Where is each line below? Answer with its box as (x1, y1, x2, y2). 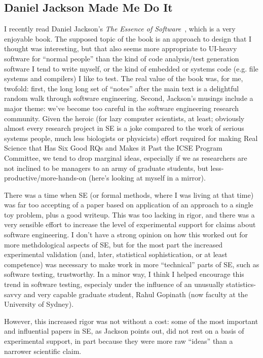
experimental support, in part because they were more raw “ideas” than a (4, 336, 233, 346)
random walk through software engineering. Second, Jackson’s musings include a (4, 93, 253, 103)
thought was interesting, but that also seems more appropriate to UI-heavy (4, 43, 237, 54)
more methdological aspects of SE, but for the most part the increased (4, 239, 223, 249)
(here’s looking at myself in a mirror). (89, 172, 206, 183)
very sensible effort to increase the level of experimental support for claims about (4, 219, 256, 230)
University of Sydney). (4, 299, 74, 309)
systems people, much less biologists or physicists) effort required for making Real (4, 132, 258, 143)
